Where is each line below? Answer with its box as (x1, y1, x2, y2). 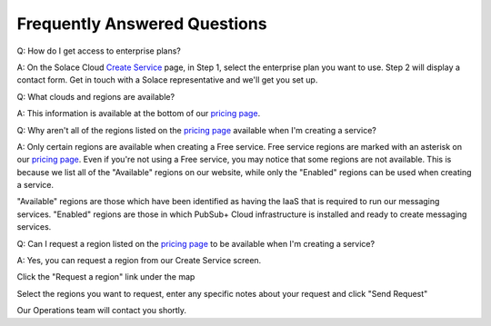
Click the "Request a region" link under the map (16, 272, 195, 282)
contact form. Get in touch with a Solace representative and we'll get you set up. (16, 74, 318, 85)
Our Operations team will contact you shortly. (16, 305, 186, 316)
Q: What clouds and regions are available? (16, 91, 175, 102)
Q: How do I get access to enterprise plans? (16, 45, 182, 56)
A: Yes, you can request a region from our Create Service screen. (16, 255, 262, 266)
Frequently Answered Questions (16, 14, 267, 34)
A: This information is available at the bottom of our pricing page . (16, 108, 261, 119)
